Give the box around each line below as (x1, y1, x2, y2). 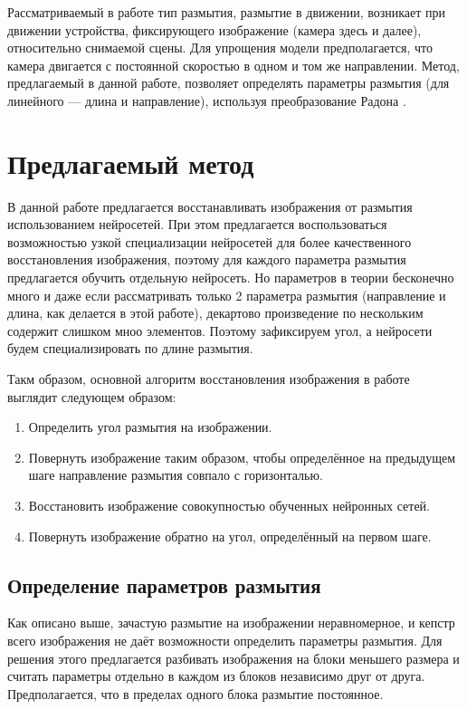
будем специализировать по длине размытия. (7, 339, 253, 358)
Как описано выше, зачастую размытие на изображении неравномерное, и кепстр (7, 613, 455, 632)
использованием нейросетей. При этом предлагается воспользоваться (7, 215, 387, 234)
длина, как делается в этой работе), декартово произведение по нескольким (7, 303, 424, 322)
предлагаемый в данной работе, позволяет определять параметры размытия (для (7, 73, 450, 92)
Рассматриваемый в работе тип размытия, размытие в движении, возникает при (7, 3, 446, 21)
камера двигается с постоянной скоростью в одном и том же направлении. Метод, (7, 55, 460, 74)
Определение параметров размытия (7, 570, 321, 599)
